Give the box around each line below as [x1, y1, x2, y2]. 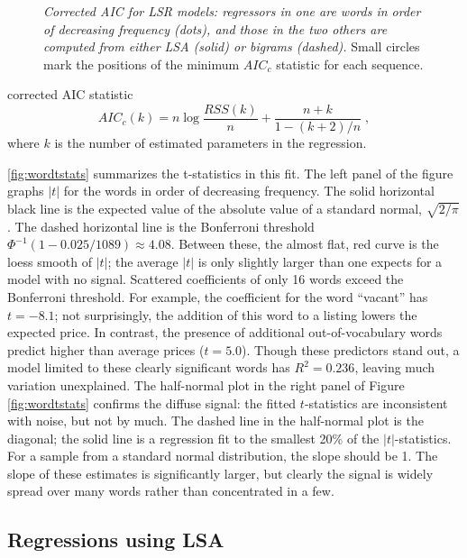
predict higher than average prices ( [7, 340, 205, 359]
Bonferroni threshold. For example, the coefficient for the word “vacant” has [7, 287, 428, 306]
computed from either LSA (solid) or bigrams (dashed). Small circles [43, 37, 420, 56]
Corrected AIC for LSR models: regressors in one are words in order [43, 2, 421, 20]
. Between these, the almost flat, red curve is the [170, 234, 439, 253]
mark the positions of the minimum [43, 54, 240, 73]
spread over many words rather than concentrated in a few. [7, 481, 334, 500]
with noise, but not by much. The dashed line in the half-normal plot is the [7, 411, 424, 430]
